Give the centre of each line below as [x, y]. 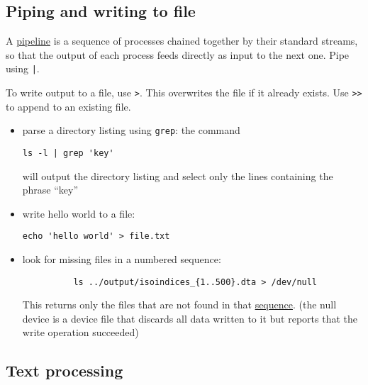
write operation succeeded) [80, 332]
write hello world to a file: [79, 213]
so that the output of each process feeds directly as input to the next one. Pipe [178, 54]
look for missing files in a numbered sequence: [122, 259]
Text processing [65, 370]
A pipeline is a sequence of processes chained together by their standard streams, [182, 41]
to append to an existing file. [68, 106]
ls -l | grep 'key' [68, 153]
